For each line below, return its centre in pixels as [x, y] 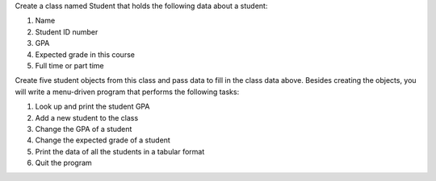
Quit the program [63, 163]
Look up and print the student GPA [92, 107]
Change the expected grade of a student [103, 140]
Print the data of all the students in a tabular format [120, 151]
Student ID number [67, 31]
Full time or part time [69, 65]
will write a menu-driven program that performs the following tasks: [127, 92]
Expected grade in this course [85, 54]
